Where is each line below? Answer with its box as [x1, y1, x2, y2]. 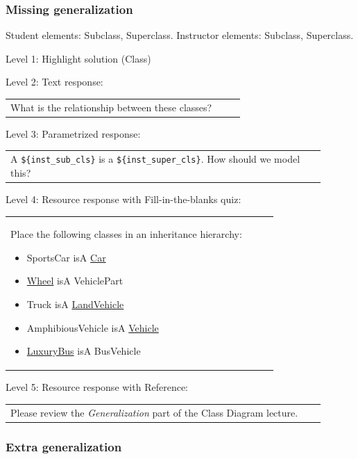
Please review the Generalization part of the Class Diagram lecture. [10, 405, 298, 419]
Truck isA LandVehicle [26, 297, 124, 312]
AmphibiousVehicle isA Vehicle [26, 320, 159, 335]
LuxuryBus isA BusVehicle [26, 344, 141, 358]
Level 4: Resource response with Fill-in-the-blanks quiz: [6, 191, 241, 206]
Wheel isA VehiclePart [26, 273, 123, 288]
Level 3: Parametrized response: [6, 126, 141, 140]
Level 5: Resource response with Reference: [6, 380, 188, 394]
